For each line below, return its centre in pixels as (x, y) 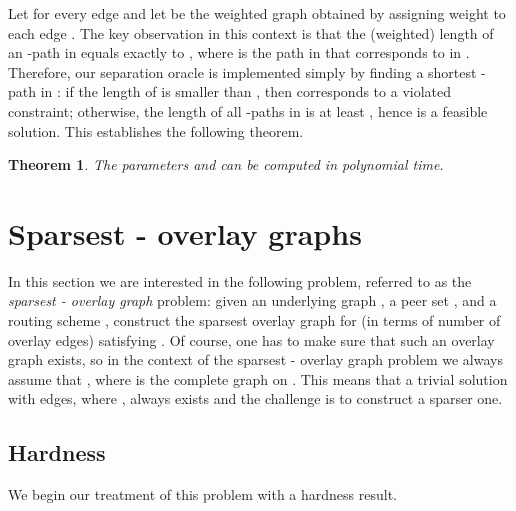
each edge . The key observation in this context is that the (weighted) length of (251, 32)
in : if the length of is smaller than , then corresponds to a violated (246, 91)
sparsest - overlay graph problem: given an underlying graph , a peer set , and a (252, 300)
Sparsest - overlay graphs (185, 232)
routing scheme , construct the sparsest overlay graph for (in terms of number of (254, 320)
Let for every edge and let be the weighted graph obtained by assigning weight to (257, 13)
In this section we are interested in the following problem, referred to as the (240, 280)
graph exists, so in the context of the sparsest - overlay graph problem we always (255, 359)
